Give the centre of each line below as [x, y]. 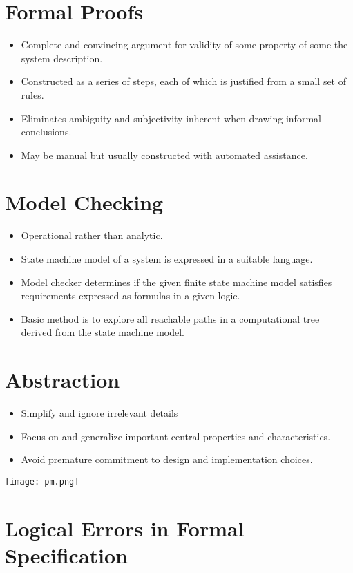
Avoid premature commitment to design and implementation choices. [167, 459]
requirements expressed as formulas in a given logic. [131, 295]
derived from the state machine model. [103, 332]
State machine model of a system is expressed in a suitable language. [167, 259]
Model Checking [84, 202]
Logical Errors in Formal [125, 528]
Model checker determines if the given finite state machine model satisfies [176, 282]
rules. [32, 94]
